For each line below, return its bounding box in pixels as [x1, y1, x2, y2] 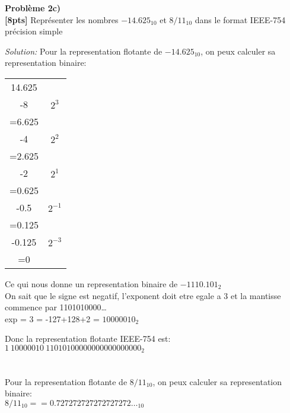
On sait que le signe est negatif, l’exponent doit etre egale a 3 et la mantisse [5, 289, 281, 301]
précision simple [5, 25, 63, 37]
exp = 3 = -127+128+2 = [5, 312, 100, 325]
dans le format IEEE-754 [195, 13, 286, 26]
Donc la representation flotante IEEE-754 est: [5, 332, 171, 345]
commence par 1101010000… [5, 301, 107, 313]
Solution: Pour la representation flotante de [5, 45, 162, 57]
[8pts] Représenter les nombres [5, 13, 119, 26]
